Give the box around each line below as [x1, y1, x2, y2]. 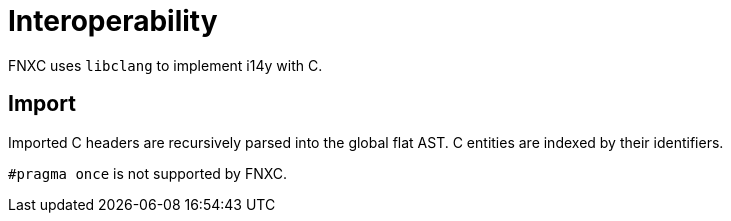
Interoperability [8, 4, 218, 38]
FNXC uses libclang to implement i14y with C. [8, 56, 323, 74]
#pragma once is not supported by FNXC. [8, 164, 288, 182]
